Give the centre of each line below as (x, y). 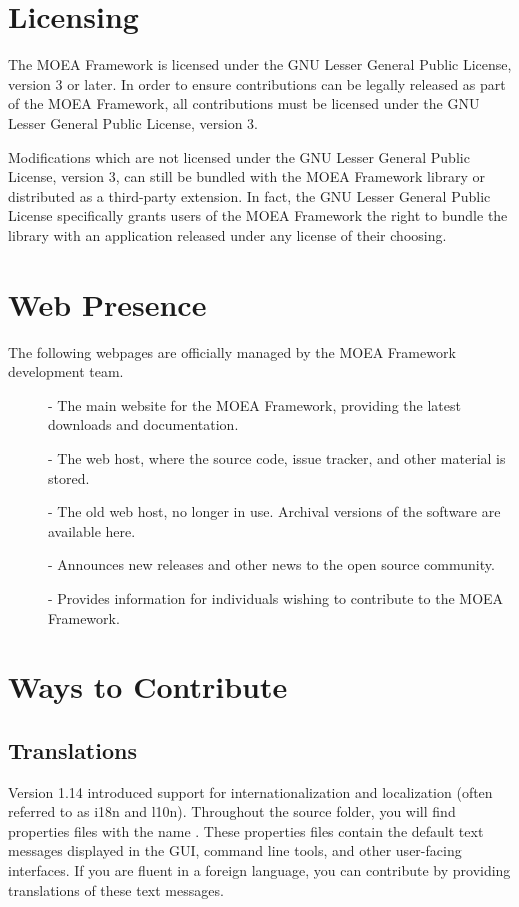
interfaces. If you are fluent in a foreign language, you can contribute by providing (259, 870)
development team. (66, 371)
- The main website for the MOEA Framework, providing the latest (254, 404)
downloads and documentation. (143, 424)
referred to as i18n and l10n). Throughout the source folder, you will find (232, 811)
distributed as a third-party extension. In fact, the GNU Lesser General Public (249, 195)
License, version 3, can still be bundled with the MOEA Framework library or (247, 176)
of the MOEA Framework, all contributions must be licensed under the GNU (244, 103)
